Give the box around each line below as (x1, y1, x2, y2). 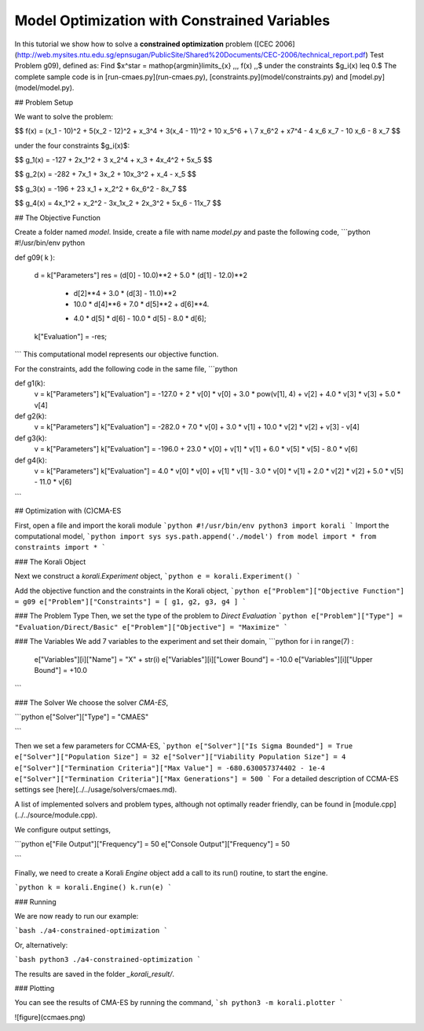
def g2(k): (14, 411, 47, 421)
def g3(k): (14, 433, 47, 443)
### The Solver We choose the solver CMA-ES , (14, 697, 169, 707)
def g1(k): (14, 378, 46, 388)
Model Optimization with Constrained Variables (14, 12, 331, 29)
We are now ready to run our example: (14, 911, 139, 920)
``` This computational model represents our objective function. (14, 349, 219, 359)
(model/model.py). (14, 83, 75, 93)
